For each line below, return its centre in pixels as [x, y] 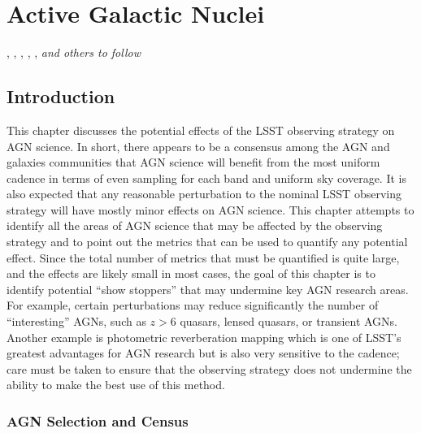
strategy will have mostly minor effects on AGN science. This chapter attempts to [210, 209]
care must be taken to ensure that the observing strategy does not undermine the [209, 368]
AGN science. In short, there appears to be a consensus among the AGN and [198, 146]
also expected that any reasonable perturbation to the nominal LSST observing [204, 194]
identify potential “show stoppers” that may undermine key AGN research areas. [208, 289]
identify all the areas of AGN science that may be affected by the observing [195, 225]
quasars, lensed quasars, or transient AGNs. [289, 321]
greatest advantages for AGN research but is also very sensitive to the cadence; [203, 353]
